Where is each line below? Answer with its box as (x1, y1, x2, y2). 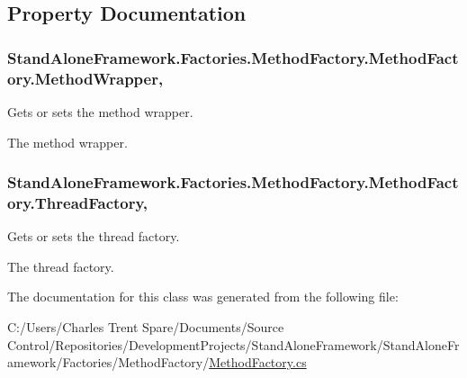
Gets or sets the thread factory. (7, 227, 180, 246)
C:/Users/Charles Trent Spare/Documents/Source (7, 318, 284, 337)
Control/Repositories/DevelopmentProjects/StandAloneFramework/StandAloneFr (7, 335, 460, 354)
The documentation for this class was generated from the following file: (7, 287, 399, 306)
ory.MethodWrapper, (7, 67, 164, 89)
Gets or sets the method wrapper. (7, 102, 193, 121)
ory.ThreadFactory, (7, 191, 148, 213)
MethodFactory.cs (209, 353, 307, 372)
